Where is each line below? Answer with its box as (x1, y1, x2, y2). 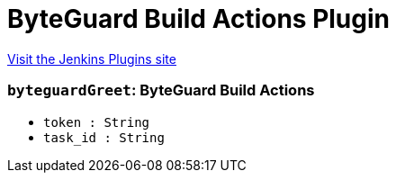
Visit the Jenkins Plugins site (7, 50, 176, 67)
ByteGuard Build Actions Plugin (7, 4, 391, 34)
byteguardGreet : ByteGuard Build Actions (7, 81, 315, 100)
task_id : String (43, 130, 165, 145)
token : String (43, 114, 150, 130)
